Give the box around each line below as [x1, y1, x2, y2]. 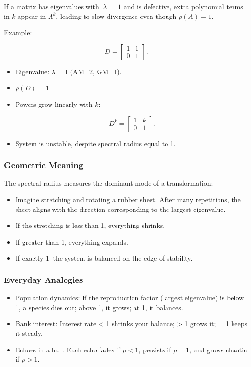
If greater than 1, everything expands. [15, 236, 128, 246]
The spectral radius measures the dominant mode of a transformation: [4, 178, 213, 188]
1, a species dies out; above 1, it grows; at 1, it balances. [15, 302, 183, 312]
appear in [17, 11, 46, 21]
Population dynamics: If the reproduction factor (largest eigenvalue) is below [15, 293, 244, 303]
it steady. [15, 328, 43, 338]
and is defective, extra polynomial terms [123, 1, 243, 11]
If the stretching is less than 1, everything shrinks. [15, 220, 165, 230]
